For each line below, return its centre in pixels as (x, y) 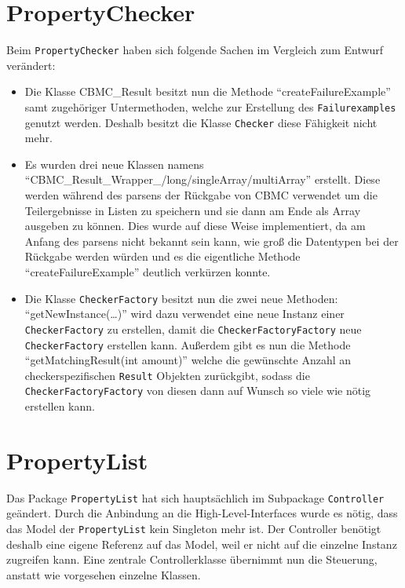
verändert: (31, 65)
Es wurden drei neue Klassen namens (114, 164)
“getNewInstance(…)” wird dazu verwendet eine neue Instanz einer (184, 314)
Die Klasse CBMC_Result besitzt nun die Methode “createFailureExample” (208, 91)
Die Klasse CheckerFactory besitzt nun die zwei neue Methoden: (181, 298)
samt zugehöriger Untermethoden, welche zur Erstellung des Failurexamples (210, 106)
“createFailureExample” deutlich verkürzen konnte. (148, 272)
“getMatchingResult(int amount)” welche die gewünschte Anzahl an (188, 360)
